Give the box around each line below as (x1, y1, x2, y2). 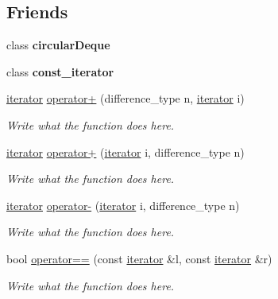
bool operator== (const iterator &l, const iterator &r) (6, 250, 272, 266)
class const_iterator (6, 63, 114, 80)
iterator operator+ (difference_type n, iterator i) (6, 90, 245, 107)
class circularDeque (6, 37, 110, 53)
